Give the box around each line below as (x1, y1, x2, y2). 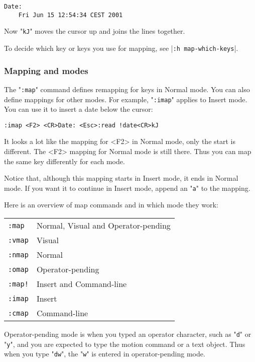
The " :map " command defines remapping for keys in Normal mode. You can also (4, 84, 250, 94)
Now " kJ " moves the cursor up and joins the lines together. (4, 26, 185, 36)
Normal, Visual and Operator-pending (36, 220, 171, 232)
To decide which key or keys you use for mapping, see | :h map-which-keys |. (4, 42, 238, 53)
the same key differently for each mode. (4, 156, 125, 166)
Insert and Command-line (36, 278, 127, 290)
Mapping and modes (4, 64, 88, 77)
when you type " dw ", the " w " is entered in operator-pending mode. (4, 348, 205, 359)
